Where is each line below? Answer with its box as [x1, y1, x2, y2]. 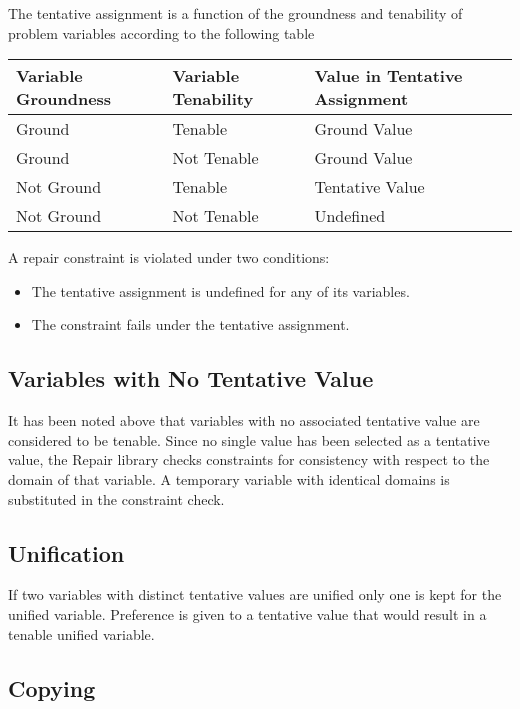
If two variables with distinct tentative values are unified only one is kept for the [8, 584, 502, 605]
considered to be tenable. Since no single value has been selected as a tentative [8, 429, 490, 450]
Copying [8, 672, 96, 703]
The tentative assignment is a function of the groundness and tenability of [8, 3, 463, 23]
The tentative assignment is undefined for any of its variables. [31, 280, 410, 301]
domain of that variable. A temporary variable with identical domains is [8, 468, 450, 489]
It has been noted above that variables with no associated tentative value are [8, 410, 480, 431]
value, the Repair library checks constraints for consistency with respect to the [8, 449, 490, 470]
